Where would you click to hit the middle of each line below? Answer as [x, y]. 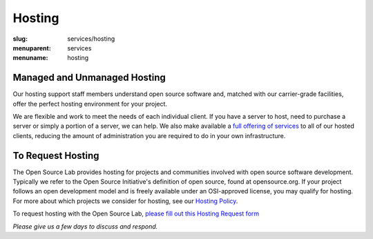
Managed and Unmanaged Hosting [89, 78]
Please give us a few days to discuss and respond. [85, 226]
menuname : [30, 58]
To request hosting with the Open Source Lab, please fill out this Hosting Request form [136, 213]
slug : [20, 39]
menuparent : [32, 48]
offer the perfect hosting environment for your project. [90, 104]
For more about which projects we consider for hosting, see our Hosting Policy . [125, 201]
